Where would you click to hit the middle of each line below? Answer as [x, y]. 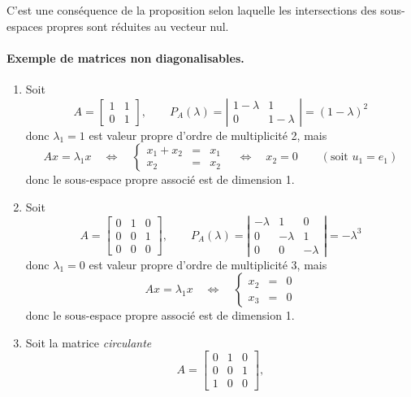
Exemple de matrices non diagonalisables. [125, 57]
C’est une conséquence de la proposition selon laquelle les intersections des [192, 10]
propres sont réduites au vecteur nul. [138, 26]
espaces [25, 26]
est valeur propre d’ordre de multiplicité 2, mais [208, 135]
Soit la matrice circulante [89, 342]
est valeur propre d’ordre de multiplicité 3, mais [208, 264]
